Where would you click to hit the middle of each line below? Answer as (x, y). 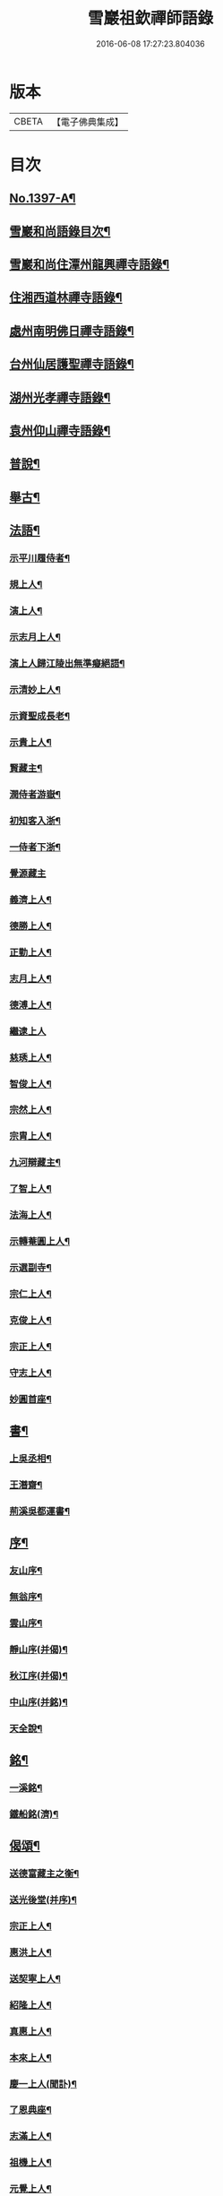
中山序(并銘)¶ (39, 1701)
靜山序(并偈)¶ (39, 1649)
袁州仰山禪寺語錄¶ (60, 431)
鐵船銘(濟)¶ (34, 1813)
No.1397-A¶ (43, 198)
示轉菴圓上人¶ (39, 1242)
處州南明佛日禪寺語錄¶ (72, 331)
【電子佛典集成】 (87, 122)
